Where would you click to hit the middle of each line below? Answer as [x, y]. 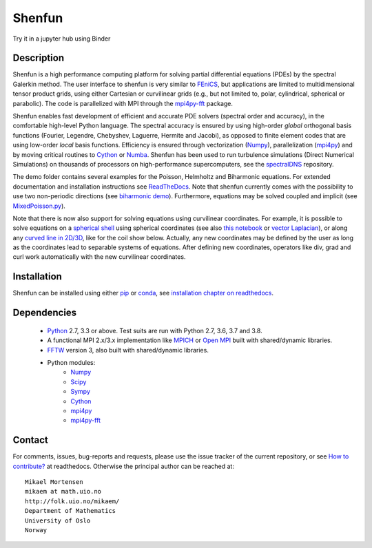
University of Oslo [58, 520]
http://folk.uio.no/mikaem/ [72, 501]
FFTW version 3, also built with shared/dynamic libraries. [128, 350]
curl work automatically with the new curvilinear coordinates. [99, 257]
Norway [36, 530]
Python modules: [71, 362]
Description [39, 58]
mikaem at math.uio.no [63, 492]
